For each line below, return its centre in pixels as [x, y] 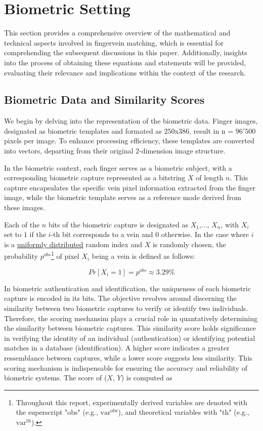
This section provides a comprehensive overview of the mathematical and [117, 33]
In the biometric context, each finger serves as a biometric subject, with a [118, 167]
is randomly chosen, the [189, 244]
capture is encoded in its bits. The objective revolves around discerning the [120, 298]
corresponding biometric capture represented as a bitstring [95, 178]
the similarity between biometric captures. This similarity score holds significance [130, 328]
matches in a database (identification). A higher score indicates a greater [117, 348]
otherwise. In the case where [205, 234]
